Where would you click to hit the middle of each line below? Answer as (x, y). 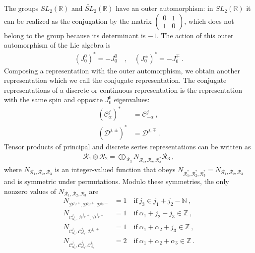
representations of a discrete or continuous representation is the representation (123, 90)
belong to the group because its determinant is (75, 35)
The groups (21, 8)
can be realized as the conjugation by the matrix (78, 21)
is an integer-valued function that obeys (115, 169)
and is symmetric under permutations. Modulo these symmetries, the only (117, 181)
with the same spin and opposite (53, 99)
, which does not (209, 21)
